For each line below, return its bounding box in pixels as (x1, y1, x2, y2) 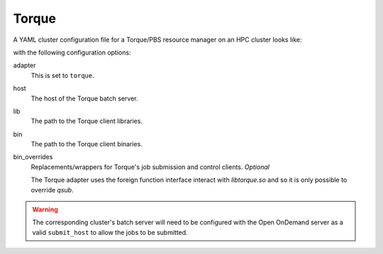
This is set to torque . (30, 71, 95, 79)
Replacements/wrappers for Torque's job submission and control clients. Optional (30, 163, 270, 171)
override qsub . (30, 185, 74, 194)
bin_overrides (13, 153, 53, 161)
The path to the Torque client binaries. (30, 140, 143, 149)
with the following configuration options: (13, 48, 131, 57)
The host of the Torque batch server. (30, 94, 138, 103)
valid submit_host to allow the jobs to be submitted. (32, 228, 188, 236)
